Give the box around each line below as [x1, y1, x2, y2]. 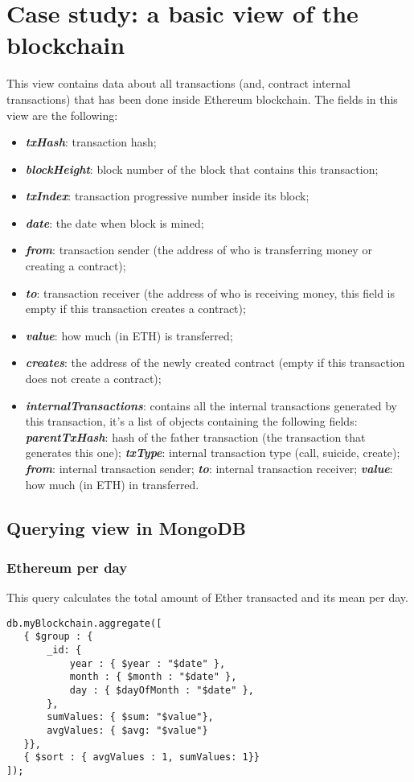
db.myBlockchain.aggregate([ [6, 617, 162, 629]
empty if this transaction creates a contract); [25, 300, 246, 317]
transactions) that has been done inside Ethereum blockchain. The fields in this [6, 90, 398, 107]
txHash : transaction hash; [25, 134, 157, 150]
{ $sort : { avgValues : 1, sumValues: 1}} [23, 751, 260, 763]
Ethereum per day [6, 557, 128, 577]
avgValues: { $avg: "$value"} [47, 725, 208, 737]
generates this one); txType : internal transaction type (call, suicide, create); [25, 444, 400, 461]
